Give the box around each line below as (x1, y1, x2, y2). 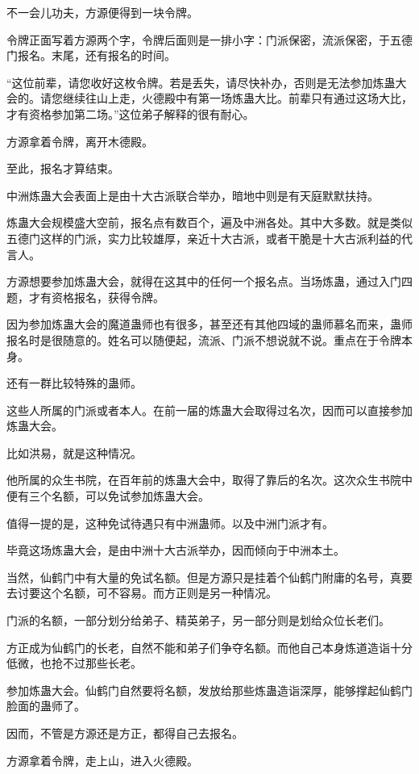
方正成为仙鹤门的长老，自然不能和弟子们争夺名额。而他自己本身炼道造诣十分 (6, 638, 413, 655)
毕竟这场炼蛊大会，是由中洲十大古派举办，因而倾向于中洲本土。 (6, 542, 345, 559)
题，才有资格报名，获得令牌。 (6, 288, 164, 305)
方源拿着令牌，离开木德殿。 (6, 132, 153, 149)
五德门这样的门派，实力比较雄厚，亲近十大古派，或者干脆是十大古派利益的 (6, 229, 401, 246)
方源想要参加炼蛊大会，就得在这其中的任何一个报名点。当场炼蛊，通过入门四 (6, 273, 413, 290)
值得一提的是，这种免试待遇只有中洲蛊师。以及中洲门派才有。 (6, 514, 334, 531)
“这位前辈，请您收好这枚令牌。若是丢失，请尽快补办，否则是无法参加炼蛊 (6, 73, 396, 90)
